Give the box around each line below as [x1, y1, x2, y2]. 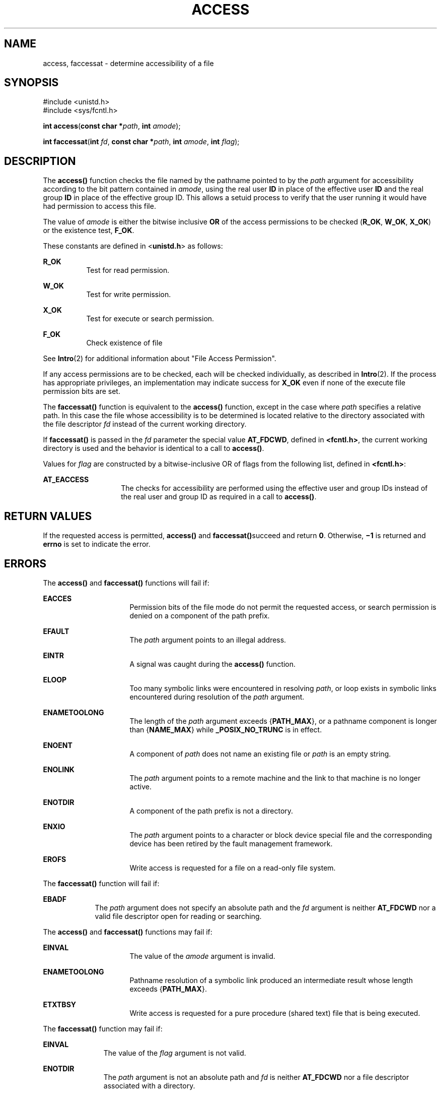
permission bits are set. [43, 387, 120, 396]
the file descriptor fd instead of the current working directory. [43, 420, 247, 429]
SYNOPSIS [4, 76, 59, 89]
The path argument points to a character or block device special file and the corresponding [129, 830, 432, 839]
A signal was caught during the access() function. [129, 659, 296, 668]
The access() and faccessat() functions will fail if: [43, 578, 209, 587]
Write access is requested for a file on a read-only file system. [129, 863, 336, 872]
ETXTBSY [43, 1000, 77, 1009]
